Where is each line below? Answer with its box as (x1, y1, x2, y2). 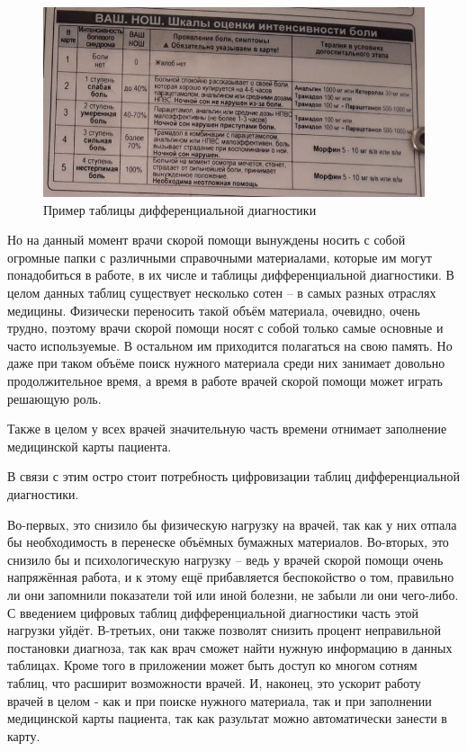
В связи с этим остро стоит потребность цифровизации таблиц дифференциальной (7, 467, 461, 486)
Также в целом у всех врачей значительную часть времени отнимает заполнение (7, 419, 447, 438)
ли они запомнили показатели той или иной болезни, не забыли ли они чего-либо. (7, 585, 459, 603)
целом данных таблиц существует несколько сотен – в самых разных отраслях (7, 283, 436, 302)
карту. (7, 726, 40, 745)
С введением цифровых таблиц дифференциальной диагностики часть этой (7, 603, 419, 621)
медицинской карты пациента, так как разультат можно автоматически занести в (7, 709, 447, 728)
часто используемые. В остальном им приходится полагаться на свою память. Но (7, 335, 453, 354)
